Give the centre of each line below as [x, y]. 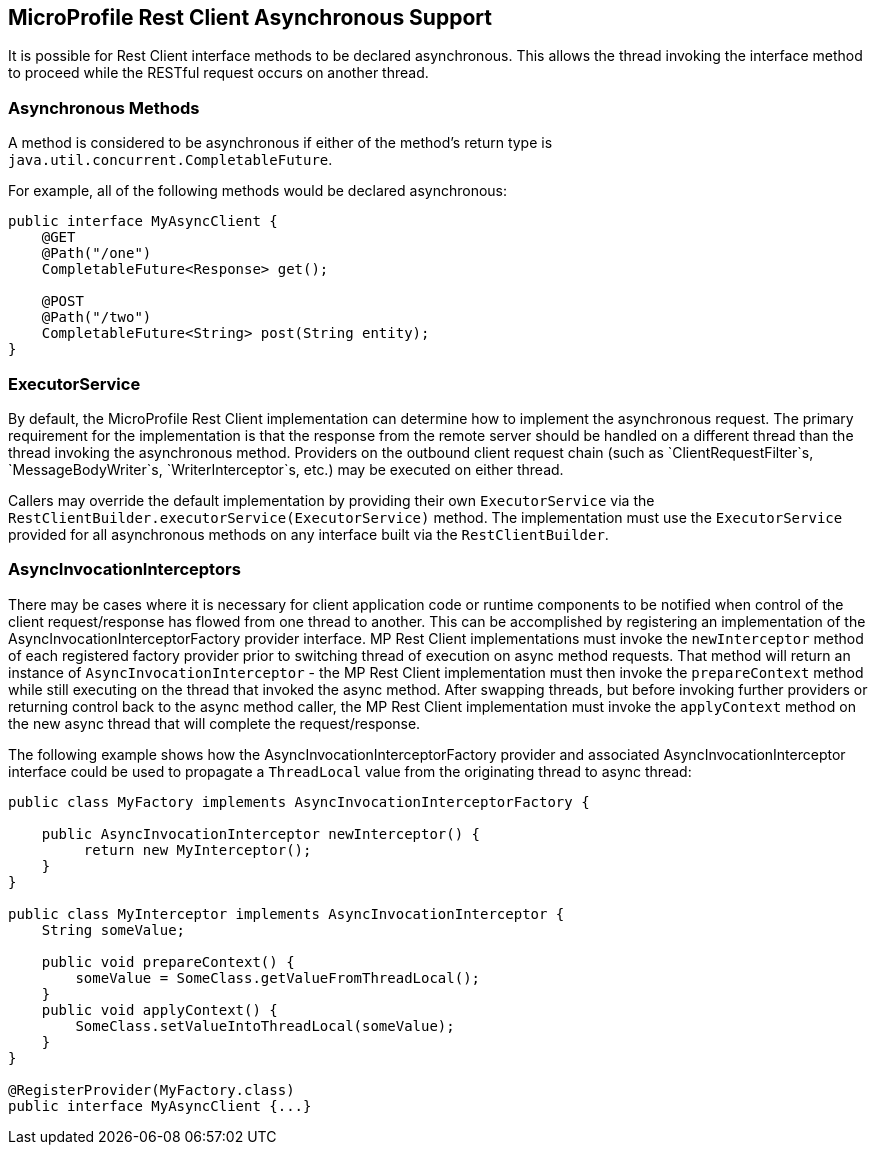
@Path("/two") [96, 317]
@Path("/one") [96, 253]
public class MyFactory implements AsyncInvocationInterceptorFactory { [299, 801]
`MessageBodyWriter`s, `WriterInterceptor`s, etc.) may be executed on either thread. [286, 469]
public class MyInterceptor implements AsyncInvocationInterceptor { [286, 913]
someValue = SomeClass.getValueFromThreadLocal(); [278, 977]
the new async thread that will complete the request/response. [214, 723]
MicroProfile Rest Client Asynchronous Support [250, 17]
